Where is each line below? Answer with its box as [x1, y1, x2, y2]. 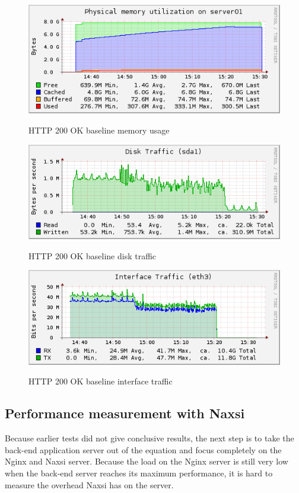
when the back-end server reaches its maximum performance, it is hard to [5, 467, 273, 479]
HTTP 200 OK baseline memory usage [28, 124, 170, 136]
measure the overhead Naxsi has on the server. [5, 478, 174, 491]
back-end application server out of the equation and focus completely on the [5, 443, 282, 456]
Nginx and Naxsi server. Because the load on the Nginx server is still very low [5, 455, 288, 467]
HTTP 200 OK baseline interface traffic [28, 375, 173, 387]
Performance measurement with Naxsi [5, 404, 245, 422]
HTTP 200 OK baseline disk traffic [28, 249, 157, 262]
